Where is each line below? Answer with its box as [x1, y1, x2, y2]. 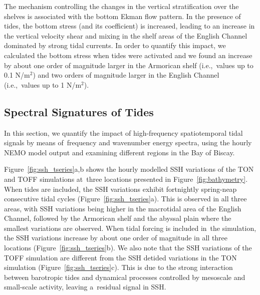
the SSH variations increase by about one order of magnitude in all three [4, 232, 228, 243]
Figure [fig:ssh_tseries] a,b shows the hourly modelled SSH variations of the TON [4, 164, 254, 174]
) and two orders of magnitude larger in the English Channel [33, 70, 219, 80]
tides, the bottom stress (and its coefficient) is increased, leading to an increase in [4, 21, 255, 31]
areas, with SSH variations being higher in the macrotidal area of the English [4, 203, 241, 213]
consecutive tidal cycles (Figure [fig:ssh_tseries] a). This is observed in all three [4, 193, 247, 204]
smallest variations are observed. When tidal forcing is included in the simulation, [4, 222, 256, 233]
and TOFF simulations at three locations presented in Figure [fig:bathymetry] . [4, 173, 248, 184]
